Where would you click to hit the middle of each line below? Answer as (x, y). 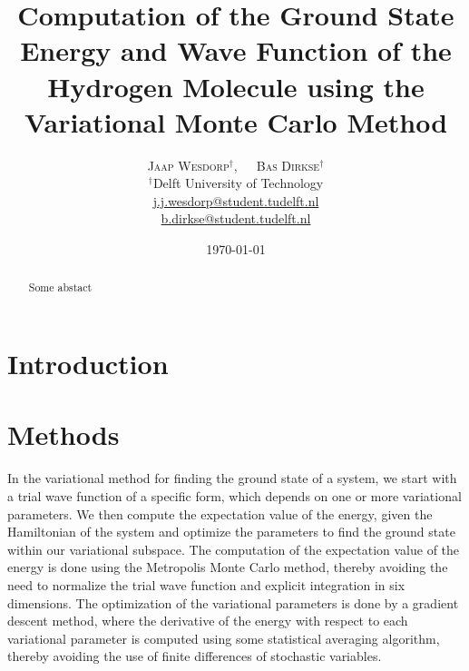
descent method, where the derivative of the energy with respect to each (208, 621)
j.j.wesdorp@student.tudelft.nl (236, 200)
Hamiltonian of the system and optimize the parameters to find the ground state (231, 532)
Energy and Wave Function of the (236, 50)
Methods (64, 434)
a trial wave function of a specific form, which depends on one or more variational (234, 496)
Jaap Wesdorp (188, 165)
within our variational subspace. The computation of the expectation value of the (234, 549)
